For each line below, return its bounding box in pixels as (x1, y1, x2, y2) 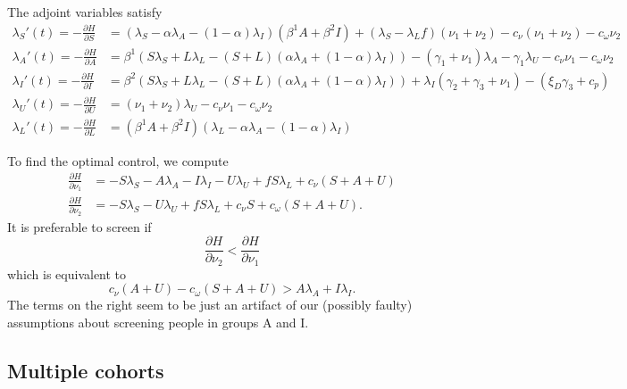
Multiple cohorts (7, 356, 164, 384)
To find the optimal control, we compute (7, 151, 229, 170)
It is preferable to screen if (7, 217, 152, 236)
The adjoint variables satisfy (7, 3, 163, 21)
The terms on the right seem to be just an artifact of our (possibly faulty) (7, 295, 413, 314)
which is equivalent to (7, 264, 127, 283)
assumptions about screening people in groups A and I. (7, 313, 309, 331)
